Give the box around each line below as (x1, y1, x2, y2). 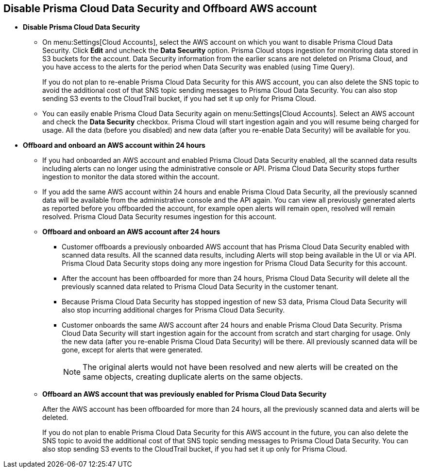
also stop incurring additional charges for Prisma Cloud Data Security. (62, 306, 285, 315)
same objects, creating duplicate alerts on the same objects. (83, 372, 303, 382)
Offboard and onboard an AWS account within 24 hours (23, 141, 205, 150)
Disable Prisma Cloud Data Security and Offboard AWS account (3, 2, 317, 15)
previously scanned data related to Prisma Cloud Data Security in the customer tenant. (62, 282, 338, 291)
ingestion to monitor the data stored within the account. (42, 173, 220, 181)
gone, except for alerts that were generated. (62, 346, 203, 354)
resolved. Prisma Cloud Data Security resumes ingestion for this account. (42, 212, 277, 221)
